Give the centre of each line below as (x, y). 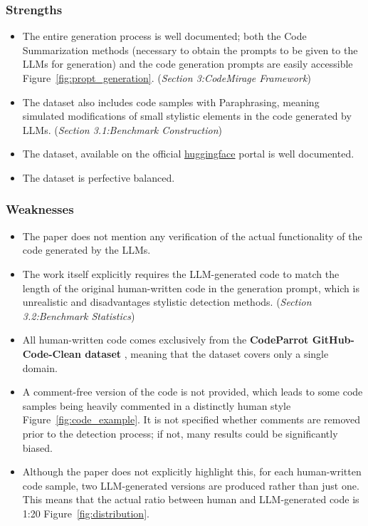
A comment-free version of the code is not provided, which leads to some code (193, 392)
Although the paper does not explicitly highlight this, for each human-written (192, 471)
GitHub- (333, 340)
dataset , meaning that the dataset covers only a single (207, 353)
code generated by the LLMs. (86, 250)
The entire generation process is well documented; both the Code (164, 36)
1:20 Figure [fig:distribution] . (86, 513)
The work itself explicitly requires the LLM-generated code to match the (181, 273)
